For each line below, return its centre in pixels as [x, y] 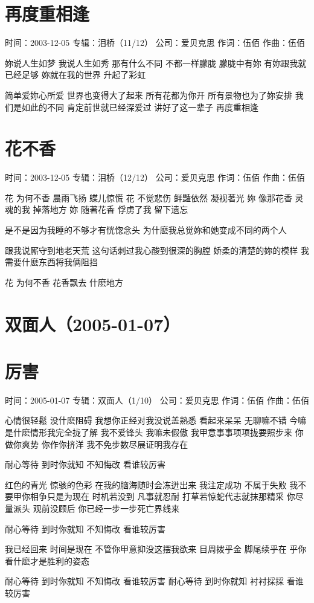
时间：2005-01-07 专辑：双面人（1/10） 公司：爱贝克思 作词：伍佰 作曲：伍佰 [157, 400]
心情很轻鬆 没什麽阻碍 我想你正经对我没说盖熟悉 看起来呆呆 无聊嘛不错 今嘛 [156, 420]
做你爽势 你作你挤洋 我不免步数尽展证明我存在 [97, 444]
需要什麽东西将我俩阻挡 [51, 262]
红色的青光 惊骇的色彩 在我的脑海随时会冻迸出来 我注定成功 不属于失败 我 [152, 484]
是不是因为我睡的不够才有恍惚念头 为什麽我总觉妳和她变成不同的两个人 [146, 230]
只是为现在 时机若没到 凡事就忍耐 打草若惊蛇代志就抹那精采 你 [171, 496]
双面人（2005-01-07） [93, 324]
